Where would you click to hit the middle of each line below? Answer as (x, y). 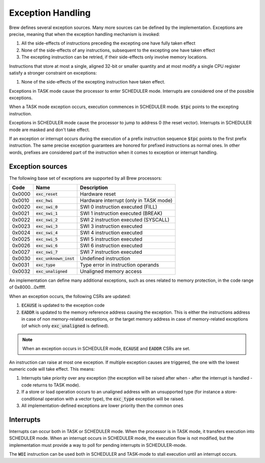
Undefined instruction (105, 259)
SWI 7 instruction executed (111, 252)
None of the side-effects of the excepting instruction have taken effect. (93, 82)
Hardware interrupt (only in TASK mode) (126, 200)
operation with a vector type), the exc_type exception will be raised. (115, 399)
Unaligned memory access (111, 272)
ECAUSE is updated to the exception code (63, 305)
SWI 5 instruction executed (111, 239)
